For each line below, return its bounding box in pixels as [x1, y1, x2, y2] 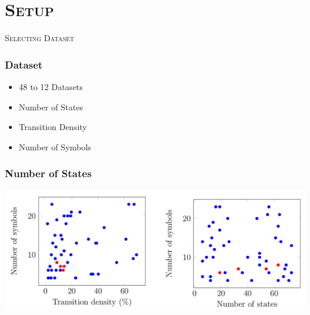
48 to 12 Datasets [18, 80, 83, 92]
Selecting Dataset [5, 32, 75, 44]
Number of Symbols [18, 140, 91, 153]
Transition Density [18, 121, 87, 133]
